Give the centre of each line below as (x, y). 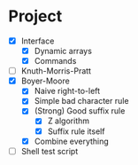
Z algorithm (69, 121)
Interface (38, 41)
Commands (55, 61)
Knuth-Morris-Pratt (56, 71)
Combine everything (72, 141)
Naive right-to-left (67, 91)
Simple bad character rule (81, 101)
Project (35, 16)
